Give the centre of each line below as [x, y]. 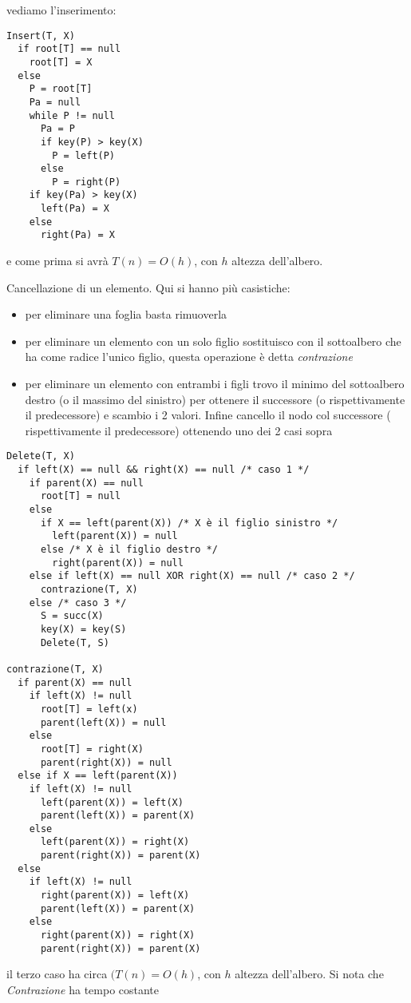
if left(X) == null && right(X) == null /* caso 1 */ [164, 470]
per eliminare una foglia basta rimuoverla [126, 314]
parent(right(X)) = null [106, 762]
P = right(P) [87, 182]
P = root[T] [61, 89]
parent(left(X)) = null [103, 722]
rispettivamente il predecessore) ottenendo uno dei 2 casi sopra [179, 430]
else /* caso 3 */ [78, 603]
